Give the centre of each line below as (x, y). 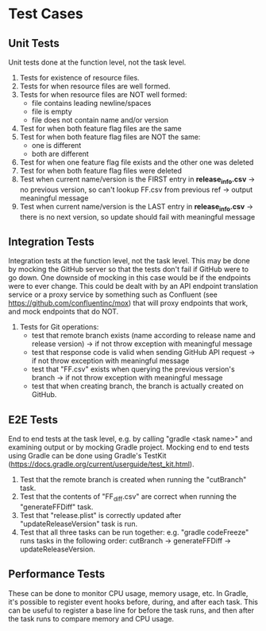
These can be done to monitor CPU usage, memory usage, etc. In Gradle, (128, 593)
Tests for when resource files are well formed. (95, 86)
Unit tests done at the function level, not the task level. (97, 62)
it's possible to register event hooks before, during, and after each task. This (133, 602)
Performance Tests (57, 574)
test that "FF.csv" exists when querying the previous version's (133, 369)
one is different (56, 145)
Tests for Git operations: (59, 327)
